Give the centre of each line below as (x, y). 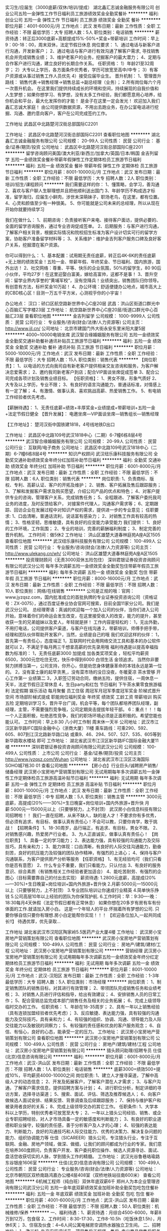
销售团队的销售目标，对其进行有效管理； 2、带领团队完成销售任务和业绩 (83, 988)
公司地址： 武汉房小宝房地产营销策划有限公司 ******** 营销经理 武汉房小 (86, 951)
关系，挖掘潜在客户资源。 (36, 245)
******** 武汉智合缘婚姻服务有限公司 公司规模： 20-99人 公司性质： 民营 (81, 441)
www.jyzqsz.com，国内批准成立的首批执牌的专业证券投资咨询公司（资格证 (82, 597)
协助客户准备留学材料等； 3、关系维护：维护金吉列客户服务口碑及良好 (85, 239)
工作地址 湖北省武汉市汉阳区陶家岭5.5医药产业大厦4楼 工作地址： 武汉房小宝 (83, 932)
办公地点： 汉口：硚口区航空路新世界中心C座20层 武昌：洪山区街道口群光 (80, 304)
